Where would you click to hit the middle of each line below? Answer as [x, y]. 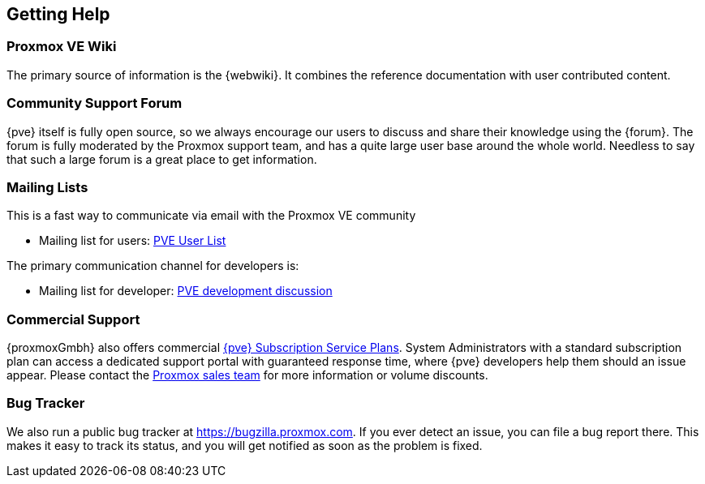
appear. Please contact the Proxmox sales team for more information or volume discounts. [247, 375]
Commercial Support [73, 319]
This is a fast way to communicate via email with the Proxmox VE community [211, 216]
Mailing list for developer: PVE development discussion [186, 291]
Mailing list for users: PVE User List [133, 241]
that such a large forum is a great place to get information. [162, 159]
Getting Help [58, 14]
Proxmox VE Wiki [62, 47]
